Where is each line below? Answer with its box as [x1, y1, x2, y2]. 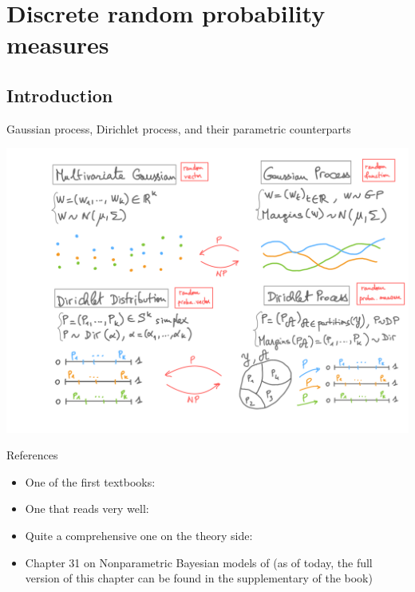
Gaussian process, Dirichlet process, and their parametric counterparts [6, 120, 351, 137]
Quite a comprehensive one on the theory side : [25, 527, 253, 544]
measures [6, 28, 109, 61]
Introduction [6, 82, 113, 107]
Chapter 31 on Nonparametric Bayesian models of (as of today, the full [25, 554, 373, 570]
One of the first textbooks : [25, 473, 156, 490]
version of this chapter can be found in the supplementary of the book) [25, 570, 373, 586]
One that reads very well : [25, 500, 149, 517]
